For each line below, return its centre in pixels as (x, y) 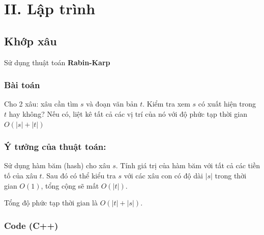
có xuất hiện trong (227, 104)
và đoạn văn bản (112, 104)
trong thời (231, 175)
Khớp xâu (31, 41)
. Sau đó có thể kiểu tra (79, 175)
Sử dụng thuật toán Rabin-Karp (57, 62)
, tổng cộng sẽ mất (70, 185)
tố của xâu (21, 175)
